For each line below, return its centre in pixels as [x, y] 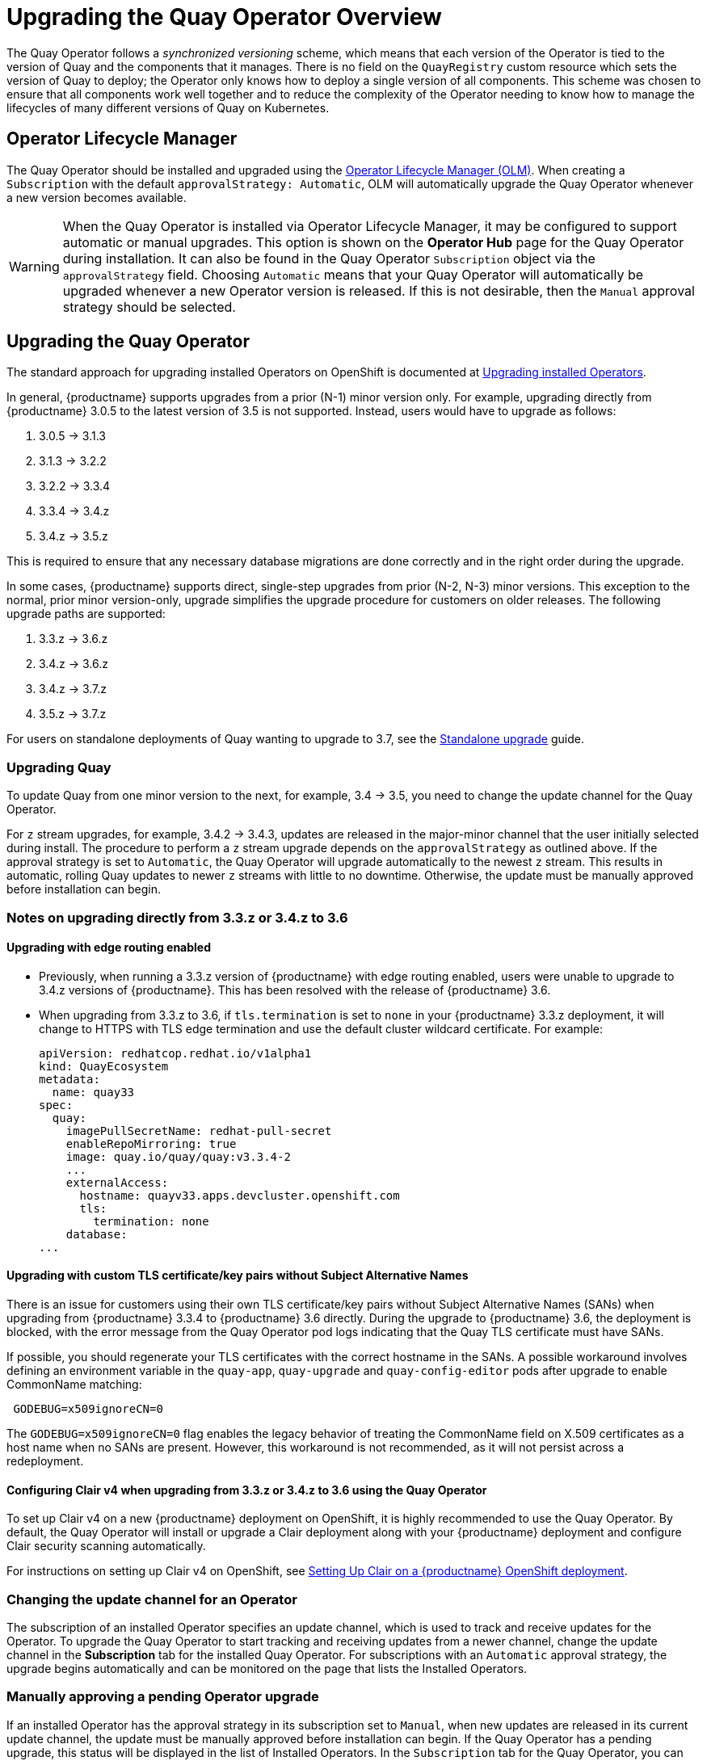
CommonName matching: [74, 1384]
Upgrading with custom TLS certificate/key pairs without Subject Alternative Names [238, 1276]
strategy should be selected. [149, 307]
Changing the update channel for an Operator [152, 1599]
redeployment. [45, 1461]
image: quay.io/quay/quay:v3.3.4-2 [178, 1156]
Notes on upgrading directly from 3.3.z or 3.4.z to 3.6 [177, 917]
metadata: [69, 1079]
